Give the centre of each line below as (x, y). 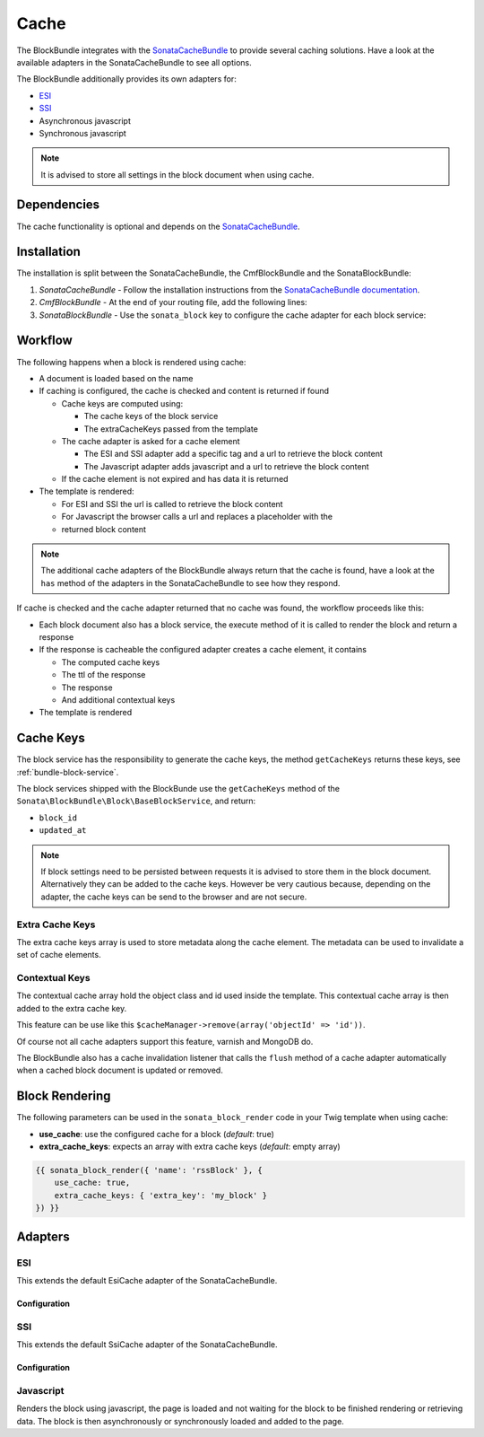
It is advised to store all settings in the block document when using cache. (177, 174)
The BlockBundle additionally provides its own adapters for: (126, 79)
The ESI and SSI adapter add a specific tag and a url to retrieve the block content (233, 454)
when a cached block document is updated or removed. (120, 1070)
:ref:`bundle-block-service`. (68, 772)
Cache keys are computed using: (122, 403)
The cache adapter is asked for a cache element (151, 441)
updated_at (63, 831)
